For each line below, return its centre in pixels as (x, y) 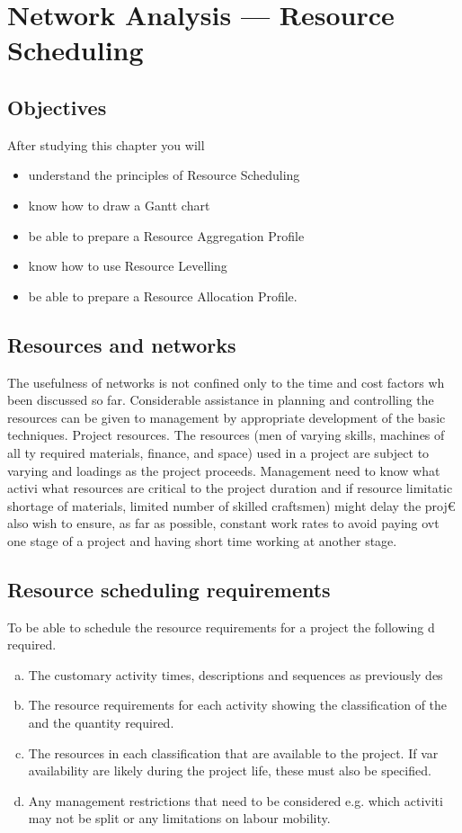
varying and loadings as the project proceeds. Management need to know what (224, 470)
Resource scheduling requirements (169, 589)
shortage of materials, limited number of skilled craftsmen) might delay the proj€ (231, 505)
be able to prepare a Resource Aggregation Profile (166, 235)
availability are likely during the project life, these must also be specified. (230, 770)
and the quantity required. (101, 723)
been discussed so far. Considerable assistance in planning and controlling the (221, 400)
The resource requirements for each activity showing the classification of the (238, 705)
